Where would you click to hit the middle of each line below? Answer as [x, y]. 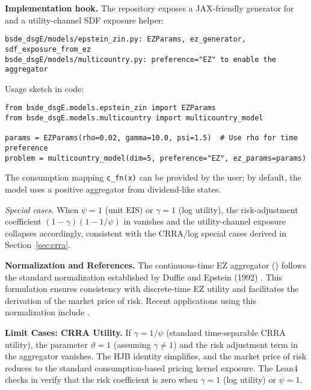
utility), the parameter [46, 344]
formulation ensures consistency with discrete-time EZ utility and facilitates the [152, 289]
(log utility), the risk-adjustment [238, 209]
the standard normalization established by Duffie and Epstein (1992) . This [143, 277]
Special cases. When [42, 209]
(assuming [132, 344]
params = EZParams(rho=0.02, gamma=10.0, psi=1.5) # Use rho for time [151, 138]
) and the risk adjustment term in [236, 344]
